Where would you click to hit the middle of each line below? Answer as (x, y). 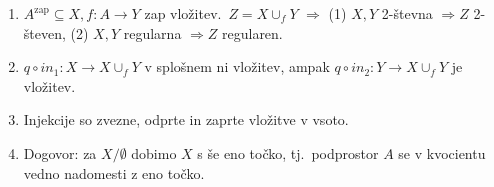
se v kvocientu (442, 152)
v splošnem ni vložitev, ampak (237, 66)
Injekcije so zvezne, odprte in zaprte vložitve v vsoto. (186, 119)
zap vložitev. (183, 13)
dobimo (154, 152)
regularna (152, 32)
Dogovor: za (60, 152)
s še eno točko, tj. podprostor (288, 152)
